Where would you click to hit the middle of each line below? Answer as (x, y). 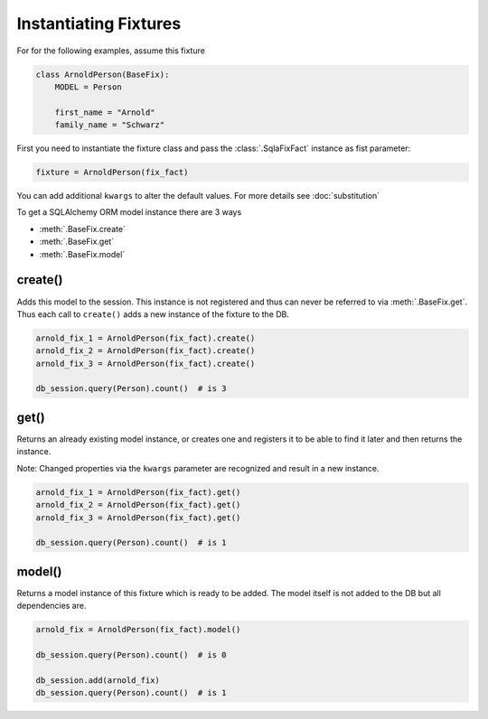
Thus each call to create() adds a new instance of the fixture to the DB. (153, 314)
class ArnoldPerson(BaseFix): (103, 74)
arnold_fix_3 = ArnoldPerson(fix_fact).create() (145, 363)
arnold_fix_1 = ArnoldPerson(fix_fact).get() (138, 492)
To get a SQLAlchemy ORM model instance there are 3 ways (129, 212)
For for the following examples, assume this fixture (111, 51)
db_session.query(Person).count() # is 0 (131, 654)
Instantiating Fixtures (99, 23)
